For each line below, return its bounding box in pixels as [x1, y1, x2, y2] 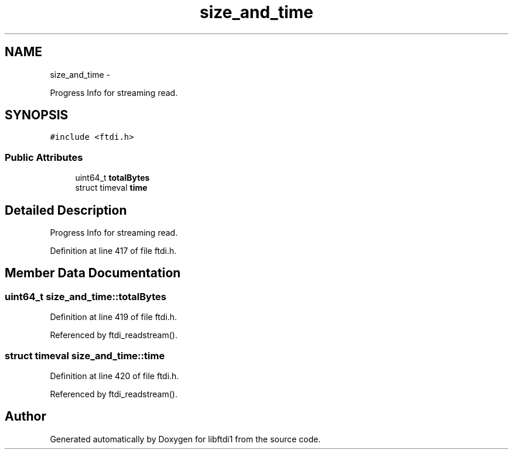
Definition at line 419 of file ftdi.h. [50, 312, 177, 322]
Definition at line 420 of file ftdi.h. [50, 371, 179, 381]
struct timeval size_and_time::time [5, 349, 165, 362]
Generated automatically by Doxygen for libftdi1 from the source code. [50, 434, 321, 444]
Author [5, 409, 46, 424]
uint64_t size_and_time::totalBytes [5, 290, 166, 302]
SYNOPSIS [5, 108, 69, 123]
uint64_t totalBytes [75, 173, 150, 183]
